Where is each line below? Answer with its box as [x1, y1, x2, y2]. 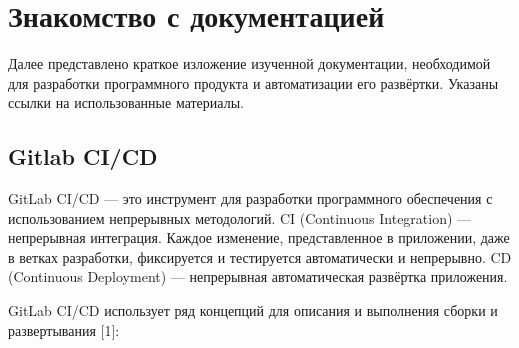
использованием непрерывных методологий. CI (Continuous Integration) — [8, 207, 472, 228]
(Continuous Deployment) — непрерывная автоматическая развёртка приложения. [8, 266, 508, 287]
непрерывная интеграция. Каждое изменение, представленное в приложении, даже [8, 227, 510, 248]
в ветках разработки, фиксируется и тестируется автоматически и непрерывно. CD [8, 246, 512, 267]
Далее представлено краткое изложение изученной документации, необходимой [8, 53, 491, 74]
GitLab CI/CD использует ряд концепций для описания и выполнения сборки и [8, 300, 498, 321]
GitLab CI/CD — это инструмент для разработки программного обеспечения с [8, 188, 493, 209]
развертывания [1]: [8, 319, 120, 340]
